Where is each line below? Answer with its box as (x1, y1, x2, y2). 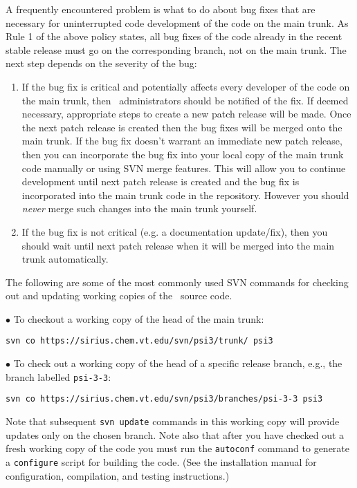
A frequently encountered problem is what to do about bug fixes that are (6, 2, 315, 16)
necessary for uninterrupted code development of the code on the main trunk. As (6, 15, 349, 30)
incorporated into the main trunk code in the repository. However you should (21, 187, 349, 202)
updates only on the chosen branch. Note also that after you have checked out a (6, 427, 345, 442)
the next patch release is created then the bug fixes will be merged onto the (21, 120, 342, 134)
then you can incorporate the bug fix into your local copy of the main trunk (21, 147, 344, 161)
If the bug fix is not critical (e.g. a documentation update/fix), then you (21, 224, 328, 238)
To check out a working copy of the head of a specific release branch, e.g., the (13, 356, 342, 370)
